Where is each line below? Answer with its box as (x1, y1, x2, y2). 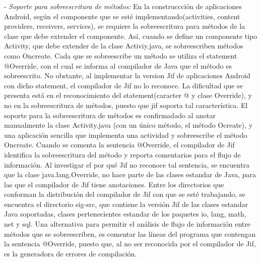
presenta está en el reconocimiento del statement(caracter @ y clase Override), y (4, 90, 252, 100)
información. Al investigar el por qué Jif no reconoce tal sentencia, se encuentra (4, 159, 250, 170)
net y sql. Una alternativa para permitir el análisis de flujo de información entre (4, 219, 250, 229)
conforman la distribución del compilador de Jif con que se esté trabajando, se (4, 189, 245, 199)
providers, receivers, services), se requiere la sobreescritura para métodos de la (4, 21, 245, 31)
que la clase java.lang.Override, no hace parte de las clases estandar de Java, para (4, 169, 256, 180)
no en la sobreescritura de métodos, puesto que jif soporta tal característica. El (4, 99, 248, 110)
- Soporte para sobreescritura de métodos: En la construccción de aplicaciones (4, 1, 242, 11)
